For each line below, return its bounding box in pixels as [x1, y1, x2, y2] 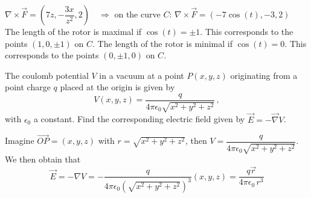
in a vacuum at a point [99, 69, 184, 81]
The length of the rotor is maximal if [5, 25, 142, 37]
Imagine [5, 134, 34, 147]
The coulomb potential [5, 69, 89, 81]
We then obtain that [5, 153, 81, 166]
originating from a [230, 69, 298, 81]
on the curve [114, 8, 161, 20]
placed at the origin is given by [60, 81, 175, 93]
